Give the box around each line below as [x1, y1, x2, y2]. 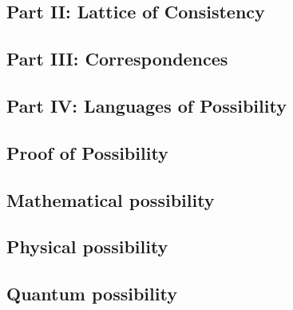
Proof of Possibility [6, 140, 168, 165]
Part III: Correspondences [6, 46, 228, 71]
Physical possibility [6, 234, 168, 259]
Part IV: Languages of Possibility [6, 93, 287, 117]
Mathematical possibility [6, 187, 215, 212]
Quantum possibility [6, 281, 177, 306]
